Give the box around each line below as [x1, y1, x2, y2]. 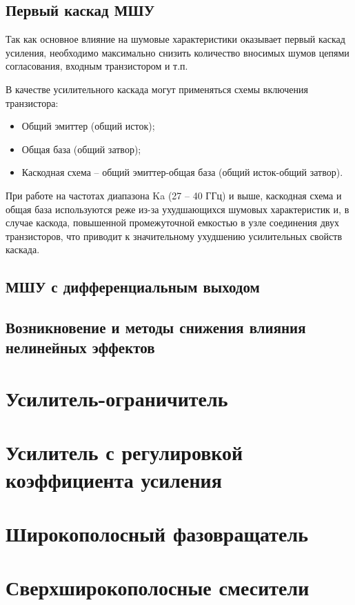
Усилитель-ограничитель [6, 384, 228, 413]
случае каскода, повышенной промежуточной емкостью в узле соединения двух [6, 215, 339, 230]
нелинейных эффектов [6, 337, 155, 358]
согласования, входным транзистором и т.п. [6, 59, 188, 73]
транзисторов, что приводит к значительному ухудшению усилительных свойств [6, 228, 342, 243]
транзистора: [6, 95, 59, 110]
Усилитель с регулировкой [6, 438, 243, 466]
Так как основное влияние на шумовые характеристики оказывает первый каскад [6, 32, 345, 46]
